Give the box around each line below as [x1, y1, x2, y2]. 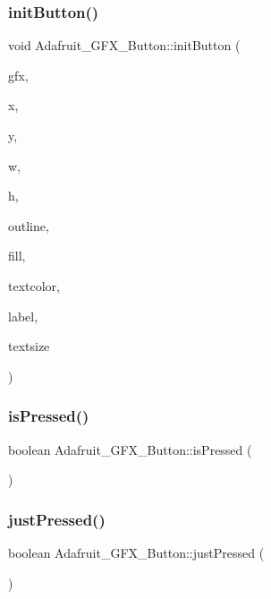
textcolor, [8, 276, 60, 295]
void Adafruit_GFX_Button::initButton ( [8, 36, 241, 55]
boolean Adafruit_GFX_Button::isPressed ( [8, 440, 252, 458]
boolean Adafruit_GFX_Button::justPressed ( [8, 543, 265, 561]
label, [8, 306, 38, 325]
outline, [8, 216, 49, 235]
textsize [8, 337, 50, 355]
